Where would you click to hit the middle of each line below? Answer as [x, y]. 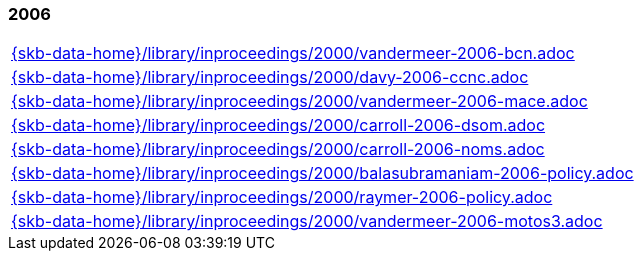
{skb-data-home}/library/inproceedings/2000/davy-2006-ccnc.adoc [270, 77]
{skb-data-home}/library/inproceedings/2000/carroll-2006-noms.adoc [278, 149]
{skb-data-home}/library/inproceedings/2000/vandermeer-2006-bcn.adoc [293, 53]
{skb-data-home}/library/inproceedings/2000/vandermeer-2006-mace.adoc [299, 101]
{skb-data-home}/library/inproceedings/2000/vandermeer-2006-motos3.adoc [307, 221]
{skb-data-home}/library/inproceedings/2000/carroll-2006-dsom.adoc [278, 125]
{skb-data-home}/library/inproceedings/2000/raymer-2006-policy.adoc [282, 197]
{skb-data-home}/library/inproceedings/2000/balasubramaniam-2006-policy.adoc [322, 173]
